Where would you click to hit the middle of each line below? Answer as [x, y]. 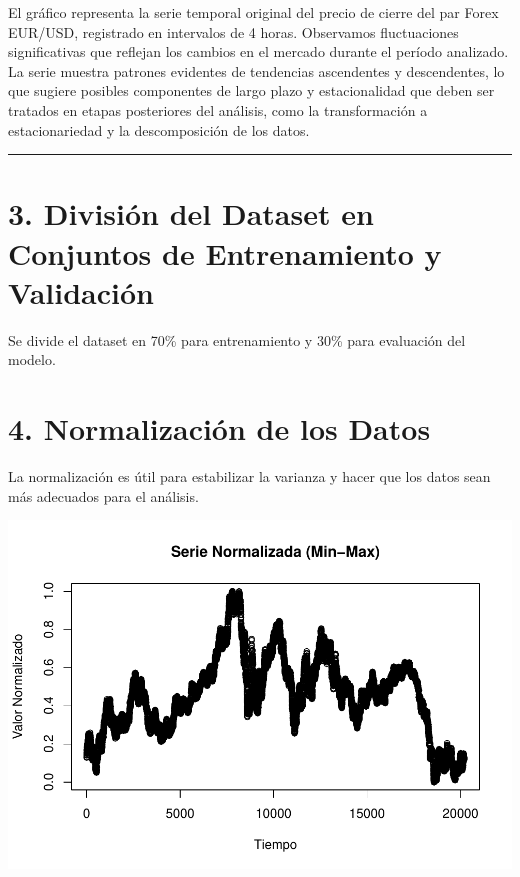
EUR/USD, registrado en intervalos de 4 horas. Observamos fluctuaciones [233, 31]
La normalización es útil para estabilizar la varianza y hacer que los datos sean [249, 475]
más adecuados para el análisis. [103, 495]
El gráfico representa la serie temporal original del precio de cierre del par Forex [253, 12]
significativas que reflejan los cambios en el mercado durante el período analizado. [258, 51]
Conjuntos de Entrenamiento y [225, 252]
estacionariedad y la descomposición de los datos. [159, 129]
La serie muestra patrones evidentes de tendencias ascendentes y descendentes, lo [256, 70]
